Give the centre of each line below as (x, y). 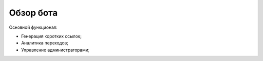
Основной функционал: (33, 27)
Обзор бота (33, 13)
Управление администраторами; (55, 50)
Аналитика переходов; (45, 43)
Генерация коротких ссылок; (51, 36)
